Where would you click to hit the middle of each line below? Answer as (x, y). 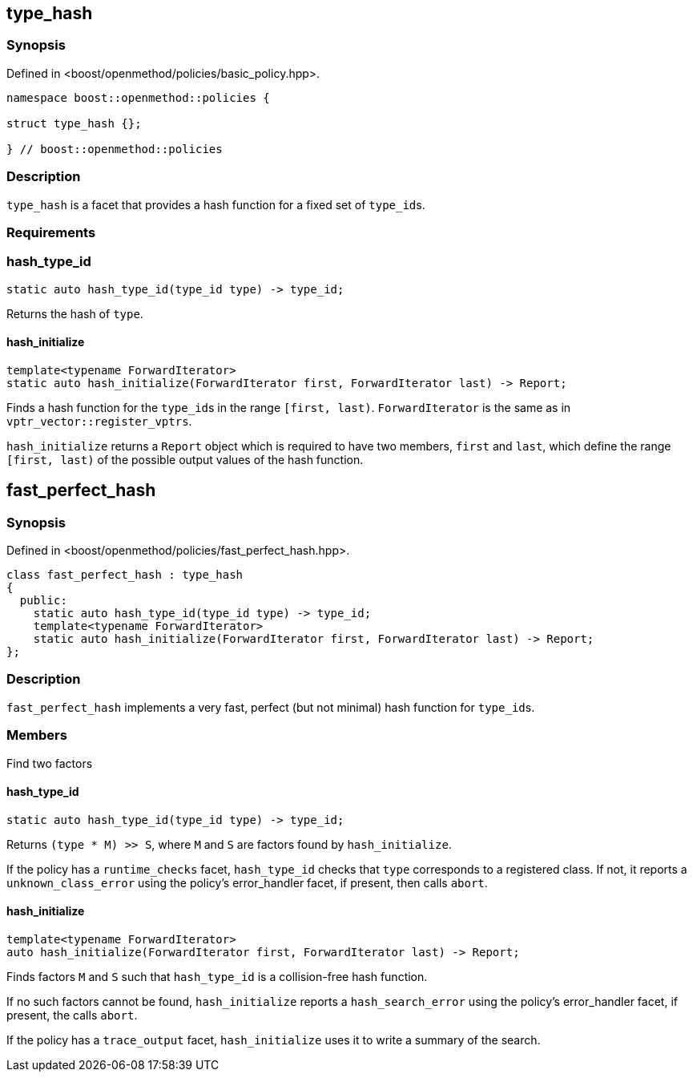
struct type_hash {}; (74, 123)
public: (43, 601)
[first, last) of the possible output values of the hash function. (185, 459)
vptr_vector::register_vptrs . (99, 421)
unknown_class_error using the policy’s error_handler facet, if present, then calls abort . (247, 882)
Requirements (51, 232)
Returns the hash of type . (75, 313)
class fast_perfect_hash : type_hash (125, 575)
